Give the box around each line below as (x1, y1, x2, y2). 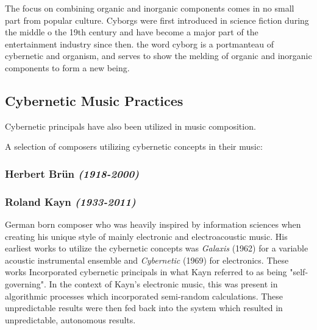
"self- (290, 265, 308, 278)
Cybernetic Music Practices (5, 91, 183, 110)
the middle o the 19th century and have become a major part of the (5, 26, 258, 38)
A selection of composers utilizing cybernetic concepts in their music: (5, 140, 263, 153)
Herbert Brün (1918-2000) (5, 166, 139, 181)
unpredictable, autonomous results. (5, 313, 136, 326)
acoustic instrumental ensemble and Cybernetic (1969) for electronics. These (5, 253, 289, 266)
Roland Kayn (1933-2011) (5, 194, 136, 209)
